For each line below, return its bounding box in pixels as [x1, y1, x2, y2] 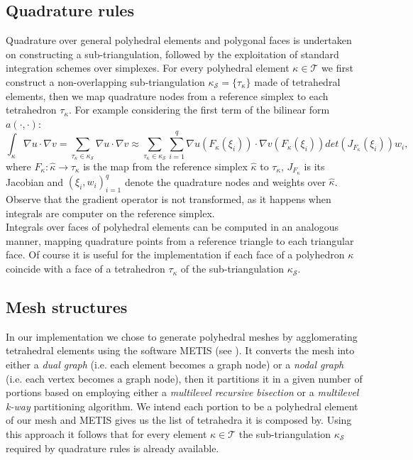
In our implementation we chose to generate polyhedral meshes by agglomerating [6, 329, 358, 344]
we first [321, 60, 353, 75]
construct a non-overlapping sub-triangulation [6, 74, 205, 89]
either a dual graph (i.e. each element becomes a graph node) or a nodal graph [6, 357, 344, 372]
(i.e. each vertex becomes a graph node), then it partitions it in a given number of [6, 371, 363, 385]
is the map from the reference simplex [83, 158, 248, 173]
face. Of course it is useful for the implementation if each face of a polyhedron [6, 247, 345, 262]
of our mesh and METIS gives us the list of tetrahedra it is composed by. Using [6, 412, 352, 427]
